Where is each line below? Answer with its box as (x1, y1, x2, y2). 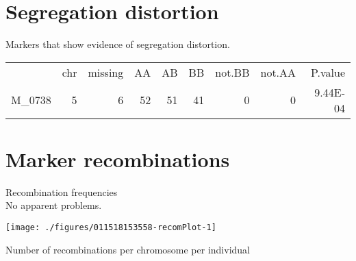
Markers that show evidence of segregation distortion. (5, 37, 230, 51)
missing (88, 64, 124, 80)
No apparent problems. (5, 198, 102, 212)
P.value (310, 64, 345, 80)
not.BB (215, 64, 250, 80)
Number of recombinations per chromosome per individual (5, 242, 250, 256)
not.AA (260, 64, 296, 80)
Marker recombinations (5, 145, 230, 173)
